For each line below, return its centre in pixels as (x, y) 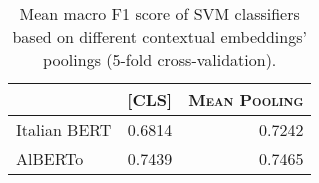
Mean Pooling (246, 99)
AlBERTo (50, 158)
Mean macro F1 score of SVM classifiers (159, 13)
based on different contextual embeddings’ (159, 36)
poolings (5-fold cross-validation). (160, 59)
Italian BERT (64, 129)
